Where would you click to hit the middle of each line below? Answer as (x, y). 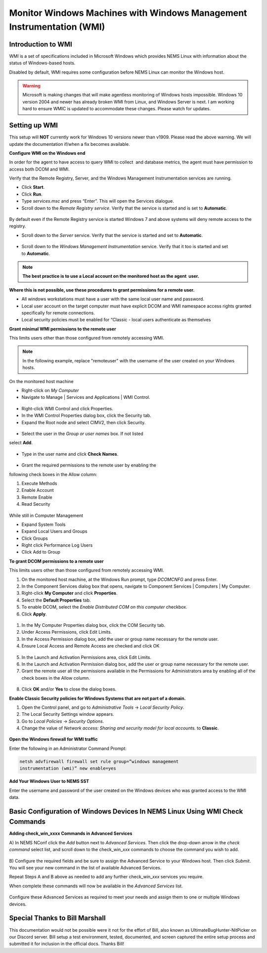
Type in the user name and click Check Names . (70, 454)
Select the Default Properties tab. (56, 600)
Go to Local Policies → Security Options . (63, 721)
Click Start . (33, 187)
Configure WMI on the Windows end (47, 153)
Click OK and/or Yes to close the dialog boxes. (69, 689)
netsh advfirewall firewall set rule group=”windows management (99, 761)
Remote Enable (37, 497)
